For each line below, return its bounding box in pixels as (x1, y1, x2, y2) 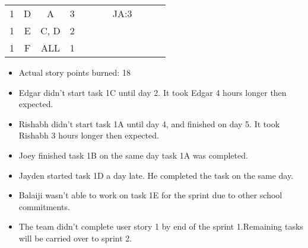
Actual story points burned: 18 (18, 66, 131, 78)
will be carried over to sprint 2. (18, 231, 132, 244)
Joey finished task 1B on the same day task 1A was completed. (18, 149, 248, 161)
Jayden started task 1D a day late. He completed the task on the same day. (18, 169, 294, 181)
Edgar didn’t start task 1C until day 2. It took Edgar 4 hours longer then (18, 86, 287, 98)
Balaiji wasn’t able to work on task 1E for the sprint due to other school (18, 189, 282, 201)
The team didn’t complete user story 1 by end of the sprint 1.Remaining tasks (18, 220, 303, 233)
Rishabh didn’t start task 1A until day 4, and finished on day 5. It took (18, 117, 280, 130)
